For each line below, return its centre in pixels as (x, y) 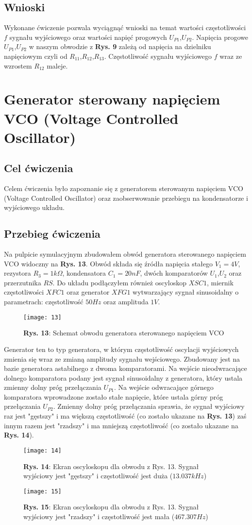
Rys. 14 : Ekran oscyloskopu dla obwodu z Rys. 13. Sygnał (111, 466)
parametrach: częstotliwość (44, 302)
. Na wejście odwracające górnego (164, 387)
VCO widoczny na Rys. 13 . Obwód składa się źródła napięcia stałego (109, 263)
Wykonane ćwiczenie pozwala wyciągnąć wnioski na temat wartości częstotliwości (125, 27)
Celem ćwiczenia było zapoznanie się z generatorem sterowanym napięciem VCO (124, 188)
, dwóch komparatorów (174, 273)
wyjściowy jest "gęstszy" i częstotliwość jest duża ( (98, 476)
